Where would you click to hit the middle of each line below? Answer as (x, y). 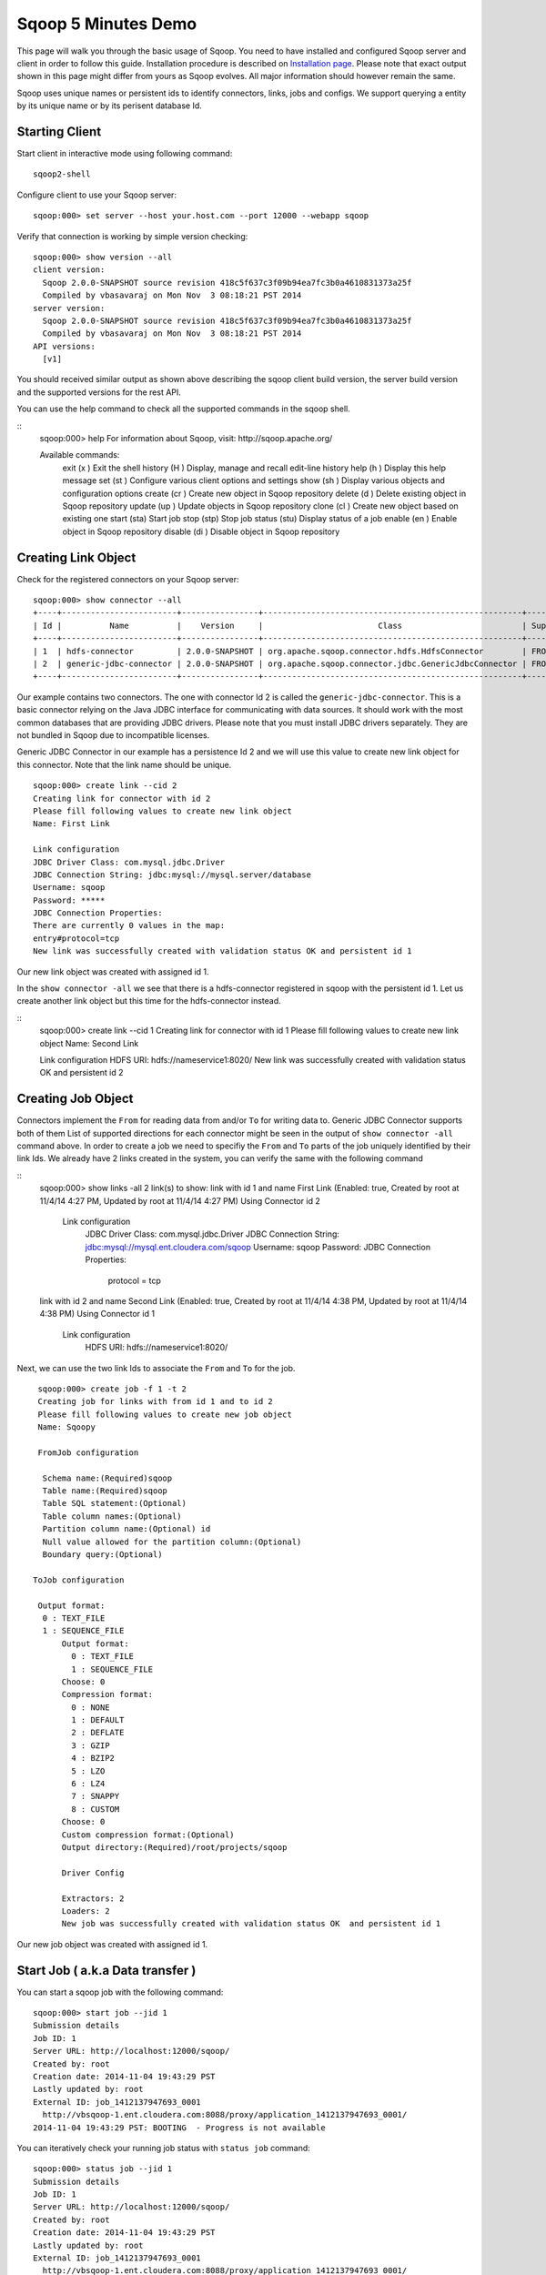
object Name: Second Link (89, 1043)
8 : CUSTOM (96, 1809)
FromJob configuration (88, 1452)
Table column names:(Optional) (112, 1516)
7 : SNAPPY (96, 1796)
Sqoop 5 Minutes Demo (107, 24)
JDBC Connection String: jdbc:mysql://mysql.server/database (172, 875)
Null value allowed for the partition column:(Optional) (172, 1542)
